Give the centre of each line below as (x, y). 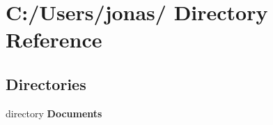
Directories (46, 83)
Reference (54, 39)
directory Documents (54, 113)
